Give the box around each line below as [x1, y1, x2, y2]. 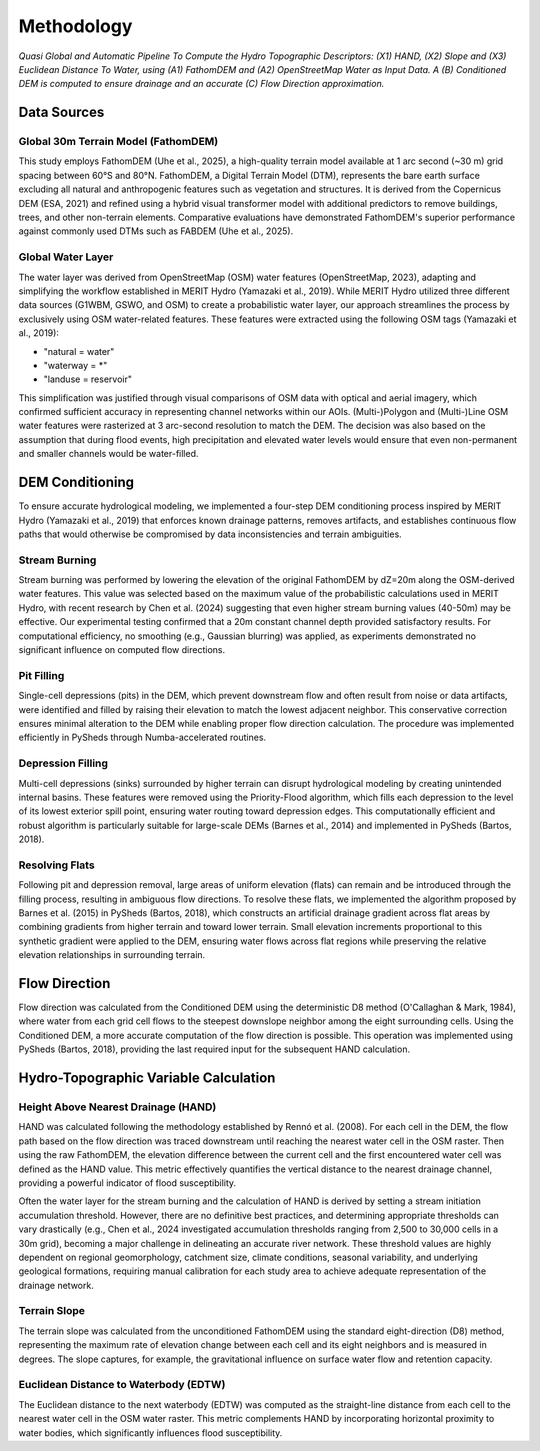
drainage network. [18, 1279, 94, 1291]
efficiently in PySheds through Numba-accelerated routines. [18, 731, 267, 744]
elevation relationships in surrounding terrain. [18, 949, 206, 961]
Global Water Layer [18, 250, 114, 264]
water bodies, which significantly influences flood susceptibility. [18, 1426, 283, 1439]
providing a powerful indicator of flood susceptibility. [18, 1176, 237, 1189]
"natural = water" [43, 345, 115, 357]
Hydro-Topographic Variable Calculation [18, 1070, 276, 1087]
